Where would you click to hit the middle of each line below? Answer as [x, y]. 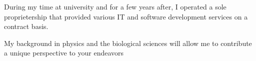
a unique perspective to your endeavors [64, 53]
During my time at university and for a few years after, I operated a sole [115, 6]
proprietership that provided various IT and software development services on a [126, 16]
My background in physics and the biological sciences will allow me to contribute [128, 43]
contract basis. [26, 26]
